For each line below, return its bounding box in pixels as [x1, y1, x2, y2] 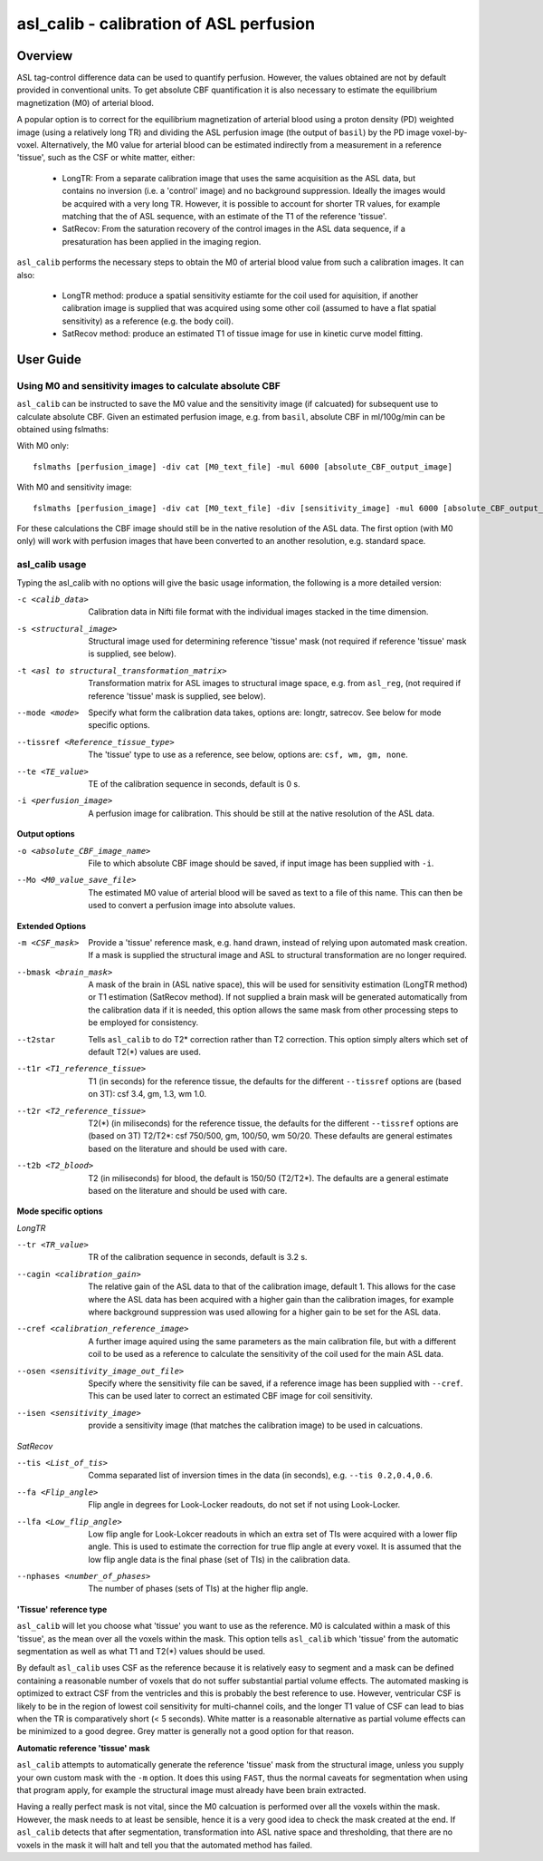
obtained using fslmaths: [16, 424, 109, 435]
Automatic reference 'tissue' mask [16, 1742, 150, 1753]
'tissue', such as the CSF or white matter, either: [16, 152, 195, 163]
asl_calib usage [16, 558, 87, 571]
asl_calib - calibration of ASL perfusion [16, 14, 316, 34]
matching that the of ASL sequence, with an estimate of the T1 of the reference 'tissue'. [62, 210, 387, 221]
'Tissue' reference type [16, 1604, 108, 1614]
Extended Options [16, 920, 86, 931]
